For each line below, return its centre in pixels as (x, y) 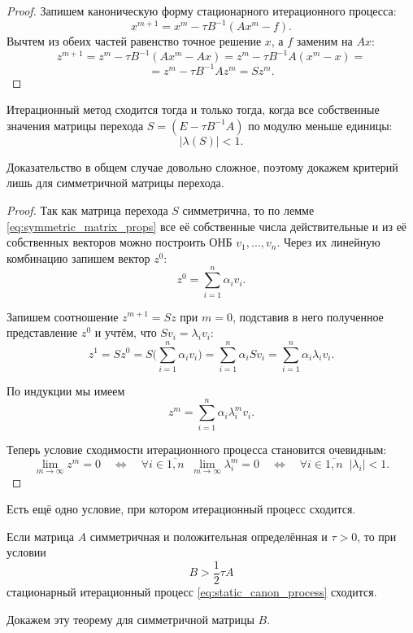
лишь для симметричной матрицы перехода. (115, 183)
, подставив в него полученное (308, 316)
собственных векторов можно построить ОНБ (120, 242)
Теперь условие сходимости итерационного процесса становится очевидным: (197, 449)
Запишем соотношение (63, 316)
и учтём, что (126, 332)
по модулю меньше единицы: (320, 125)
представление (42, 332)
